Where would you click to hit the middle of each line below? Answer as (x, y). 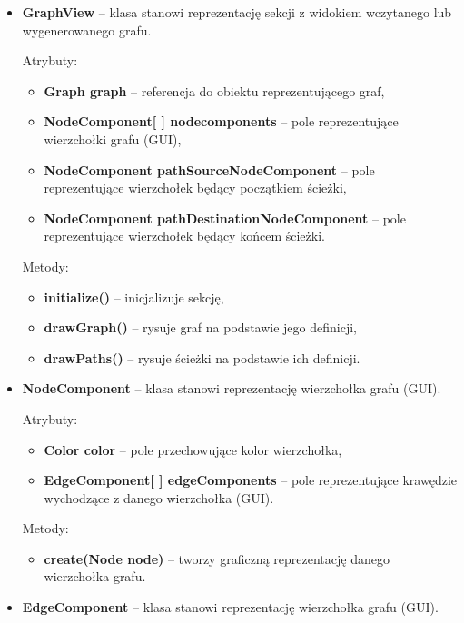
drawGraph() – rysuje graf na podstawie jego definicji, (200, 327)
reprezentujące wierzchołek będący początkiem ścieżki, (195, 188)
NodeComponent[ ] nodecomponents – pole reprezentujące (221, 121)
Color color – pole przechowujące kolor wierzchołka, (193, 449)
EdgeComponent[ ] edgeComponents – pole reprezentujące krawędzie (250, 480)
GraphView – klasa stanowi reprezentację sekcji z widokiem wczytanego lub (237, 12)
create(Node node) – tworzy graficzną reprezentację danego (217, 558)
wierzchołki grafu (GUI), (113, 138)
